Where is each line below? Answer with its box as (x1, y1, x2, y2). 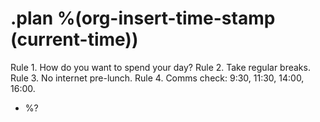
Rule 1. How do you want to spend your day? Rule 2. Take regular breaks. (10, 61, 311, 73)
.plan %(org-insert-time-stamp (10, 7, 276, 30)
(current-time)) (10, 28, 139, 51)
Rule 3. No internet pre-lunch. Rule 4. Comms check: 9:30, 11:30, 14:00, (10, 72, 305, 84)
